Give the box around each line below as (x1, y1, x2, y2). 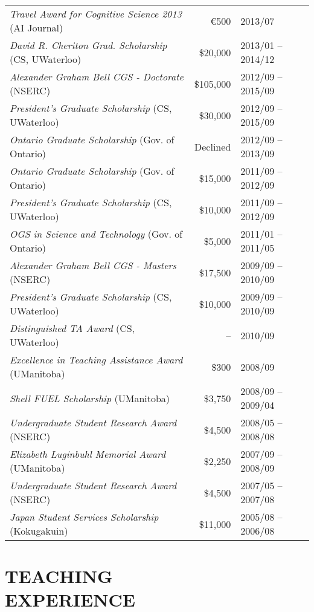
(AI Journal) (10, 21, 63, 34)
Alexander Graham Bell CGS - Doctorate (10, 70, 184, 83)
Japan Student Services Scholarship (10, 510, 159, 524)
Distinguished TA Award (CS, (10, 321, 135, 335)
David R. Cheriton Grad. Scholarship (10, 38, 167, 52)
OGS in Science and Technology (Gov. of (10, 227, 183, 241)
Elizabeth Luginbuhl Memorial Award (10, 447, 166, 461)
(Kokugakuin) (10, 524, 68, 538)
